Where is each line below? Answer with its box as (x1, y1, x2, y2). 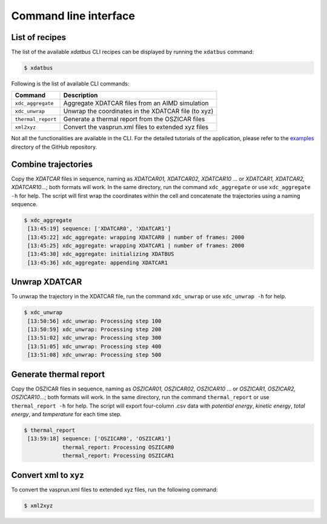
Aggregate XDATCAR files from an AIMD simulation (63, 99, 209, 107)
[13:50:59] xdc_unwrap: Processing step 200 (27, 326, 162, 333)
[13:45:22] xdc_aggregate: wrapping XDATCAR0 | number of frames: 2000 (27, 233, 245, 241)
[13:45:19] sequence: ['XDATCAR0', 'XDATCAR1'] (27, 225, 171, 232)
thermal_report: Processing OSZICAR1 (62, 452, 174, 459)
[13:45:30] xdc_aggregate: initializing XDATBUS (27, 250, 174, 258)
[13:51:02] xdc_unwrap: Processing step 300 (27, 334, 162, 341)
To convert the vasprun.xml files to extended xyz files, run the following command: (11, 486, 218, 493)
